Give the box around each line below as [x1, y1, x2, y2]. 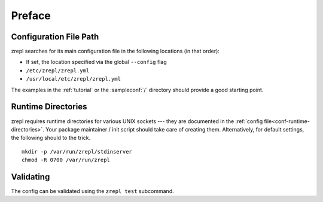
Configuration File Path [11, 32, 99, 42]
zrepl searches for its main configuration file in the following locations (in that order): [11, 48, 220, 55]
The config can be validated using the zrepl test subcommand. [11, 188, 174, 194]
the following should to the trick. [11, 134, 91, 142]
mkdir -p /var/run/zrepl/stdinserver [22, 148, 133, 155]
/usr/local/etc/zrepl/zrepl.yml [26, 75, 121, 82]
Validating [11, 172, 50, 182]
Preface [11, 9, 51, 22]
